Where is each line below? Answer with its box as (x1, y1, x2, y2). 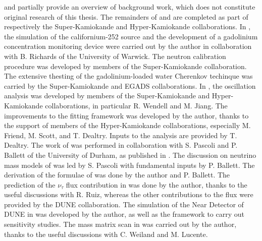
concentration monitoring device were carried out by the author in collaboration (4, 41, 252, 51)
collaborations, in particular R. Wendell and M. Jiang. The (45, 100, 228, 110)
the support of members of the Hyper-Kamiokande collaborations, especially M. (4, 120, 251, 131)
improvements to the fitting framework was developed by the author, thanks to (4, 110, 249, 120)
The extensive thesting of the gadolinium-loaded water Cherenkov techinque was (4, 71, 253, 81)
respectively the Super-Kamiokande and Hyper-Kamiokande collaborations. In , (4, 21, 251, 32)
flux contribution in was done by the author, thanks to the (66, 179, 247, 190)
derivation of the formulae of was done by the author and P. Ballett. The (4, 169, 230, 180)
